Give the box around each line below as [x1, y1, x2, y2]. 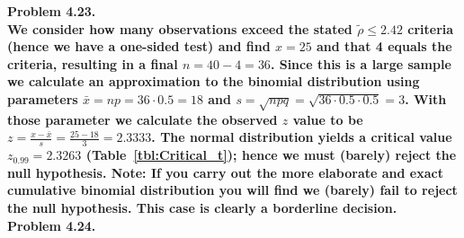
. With [405, 89, 447, 108]
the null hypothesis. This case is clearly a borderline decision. [7, 198, 397, 216]
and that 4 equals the [317, 37, 452, 56]
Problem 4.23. [7, 2, 96, 20]
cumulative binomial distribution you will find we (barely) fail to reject [7, 181, 458, 199]
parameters [7, 89, 78, 108]
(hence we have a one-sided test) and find [7, 37, 271, 56]
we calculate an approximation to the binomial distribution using [7, 72, 420, 91]
